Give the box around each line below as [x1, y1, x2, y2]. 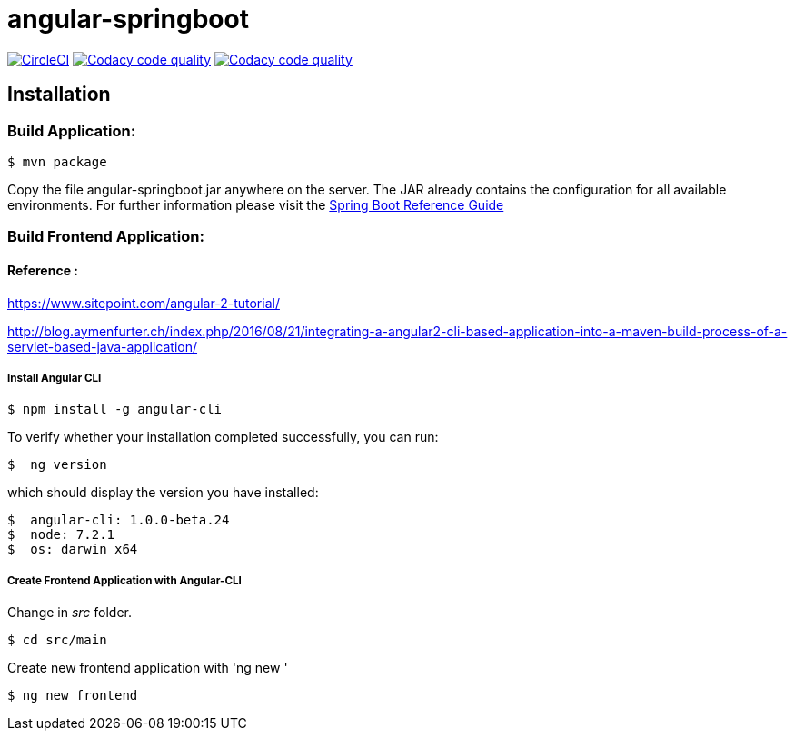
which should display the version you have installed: [7, 484, 319, 501]
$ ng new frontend [7, 688, 138, 703]
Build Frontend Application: [7, 227, 204, 246]
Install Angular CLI [7, 371, 102, 384]
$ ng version [7, 457, 107, 473]
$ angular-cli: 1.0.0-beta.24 [7, 513, 230, 528]
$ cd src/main [7, 633, 107, 648]
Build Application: [7, 121, 136, 140]
